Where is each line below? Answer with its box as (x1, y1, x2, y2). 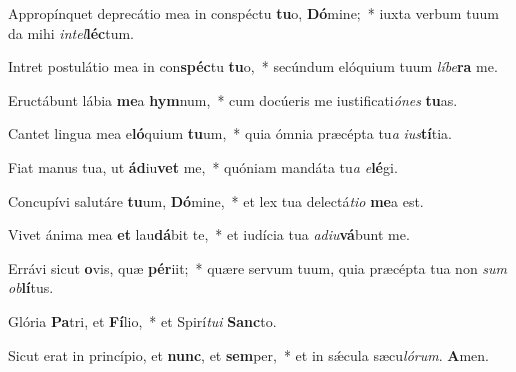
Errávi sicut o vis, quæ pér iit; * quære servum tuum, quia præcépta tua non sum (8, 257, 508, 278)
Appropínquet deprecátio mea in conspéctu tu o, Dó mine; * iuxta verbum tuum (8, 3, 499, 23)
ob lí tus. (8, 277, 54, 298)
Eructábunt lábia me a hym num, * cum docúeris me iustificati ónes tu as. (8, 89, 458, 110)
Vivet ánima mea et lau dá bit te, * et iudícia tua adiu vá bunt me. (8, 224, 410, 245)
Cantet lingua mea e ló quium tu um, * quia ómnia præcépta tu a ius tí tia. (8, 123, 452, 144)
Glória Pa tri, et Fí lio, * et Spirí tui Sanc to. (8, 310, 277, 331)
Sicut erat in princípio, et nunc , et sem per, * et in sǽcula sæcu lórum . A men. (8, 344, 489, 365)
